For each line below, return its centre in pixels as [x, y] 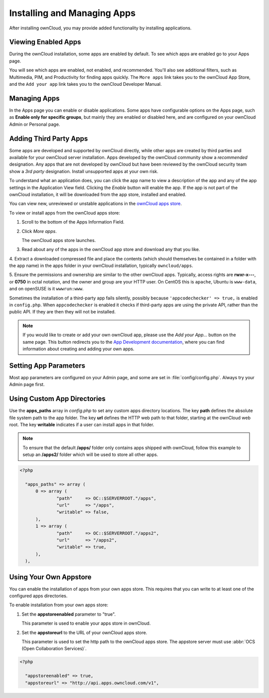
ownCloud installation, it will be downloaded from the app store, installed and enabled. [98, 194]
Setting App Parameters [47, 365]
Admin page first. [27, 385]
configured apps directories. [38, 596]
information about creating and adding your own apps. [78, 349]
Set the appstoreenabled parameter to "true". [69, 614]
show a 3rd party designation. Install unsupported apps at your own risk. [84, 171]
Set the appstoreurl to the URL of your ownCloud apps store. [84, 632]
